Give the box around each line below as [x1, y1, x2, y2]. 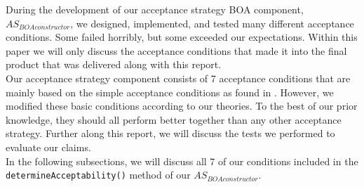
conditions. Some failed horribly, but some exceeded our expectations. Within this [6, 30, 358, 44]
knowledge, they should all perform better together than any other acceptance [6, 112, 342, 127]
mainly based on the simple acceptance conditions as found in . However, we [6, 84, 334, 99]
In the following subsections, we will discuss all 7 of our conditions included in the [6, 153, 358, 168]
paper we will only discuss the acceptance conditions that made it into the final [6, 43, 347, 58]
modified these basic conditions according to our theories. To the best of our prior [6, 98, 358, 113]
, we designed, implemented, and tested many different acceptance [70, 15, 354, 30]
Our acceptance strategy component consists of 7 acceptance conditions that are [6, 70, 351, 85]
